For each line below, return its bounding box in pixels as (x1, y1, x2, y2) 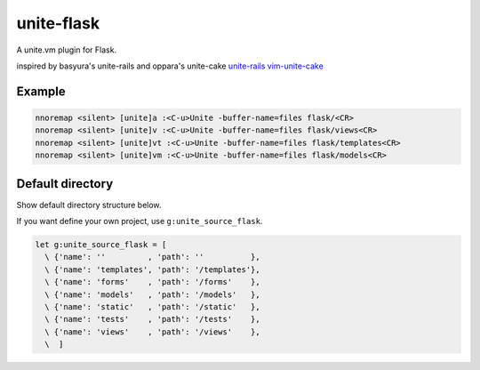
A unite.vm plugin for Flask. (16, 44, 117, 55)
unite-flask (16, 13, 100, 33)
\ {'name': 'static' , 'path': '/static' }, (44, 302, 261, 311)
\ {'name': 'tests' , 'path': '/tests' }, (44, 314, 261, 325)
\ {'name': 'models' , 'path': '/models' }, (44, 289, 261, 300)
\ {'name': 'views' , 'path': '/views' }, (44, 326, 261, 337)
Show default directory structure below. (16, 199, 162, 210)
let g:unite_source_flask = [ (35, 239, 167, 249)
